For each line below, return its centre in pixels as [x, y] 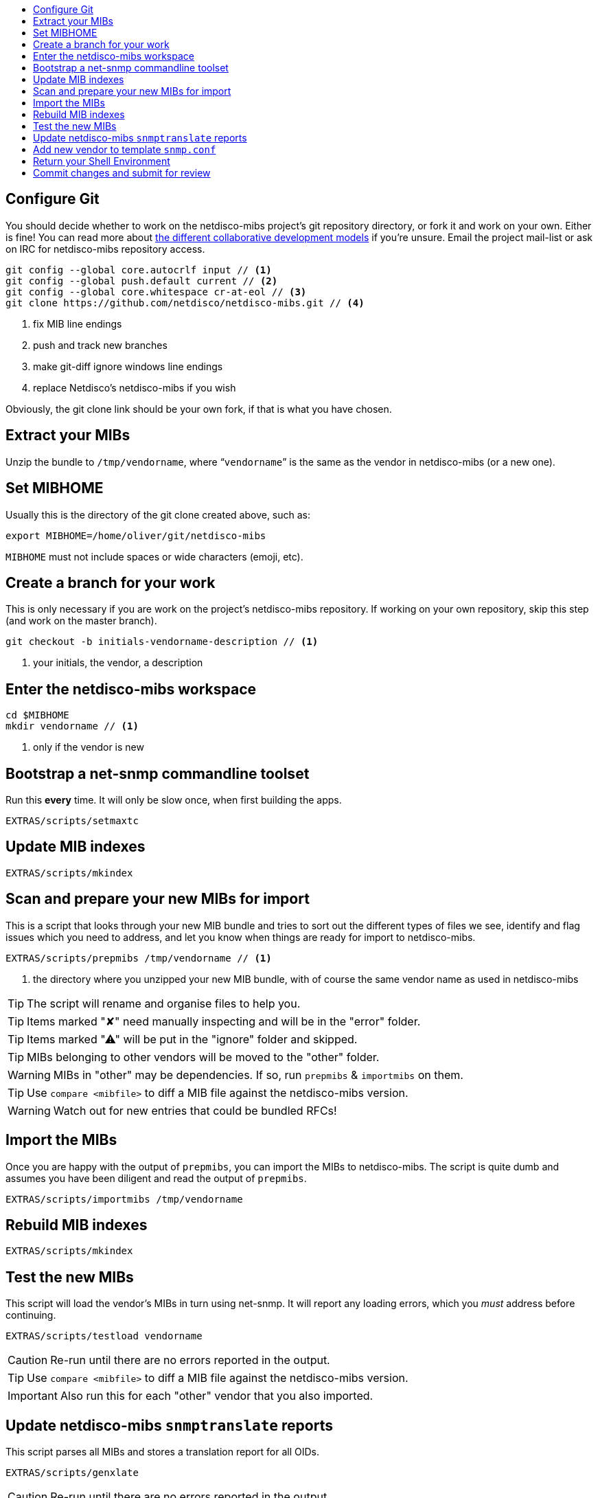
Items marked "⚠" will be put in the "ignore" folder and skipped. [192, 1039]
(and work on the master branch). [81, 621]
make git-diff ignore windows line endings [128, 366]
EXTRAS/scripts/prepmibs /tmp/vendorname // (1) [139, 958]
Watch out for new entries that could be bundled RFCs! [195, 1110]
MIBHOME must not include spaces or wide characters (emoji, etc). [154, 556]
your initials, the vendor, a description [118, 663]
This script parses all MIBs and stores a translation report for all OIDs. [163, 1452]
